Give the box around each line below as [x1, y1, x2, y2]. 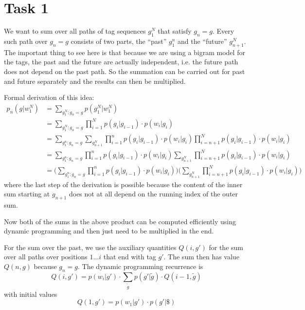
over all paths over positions [4, 252, 88, 262]
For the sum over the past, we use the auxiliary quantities [4, 242, 177, 252]
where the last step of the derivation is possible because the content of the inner [4, 179, 243, 189]
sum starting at [4, 189, 50, 199]
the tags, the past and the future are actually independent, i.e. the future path [4, 57, 238, 67]
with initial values [4, 289, 57, 299]
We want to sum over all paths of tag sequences [4, 26, 146, 36]
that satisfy [158, 26, 192, 36]
